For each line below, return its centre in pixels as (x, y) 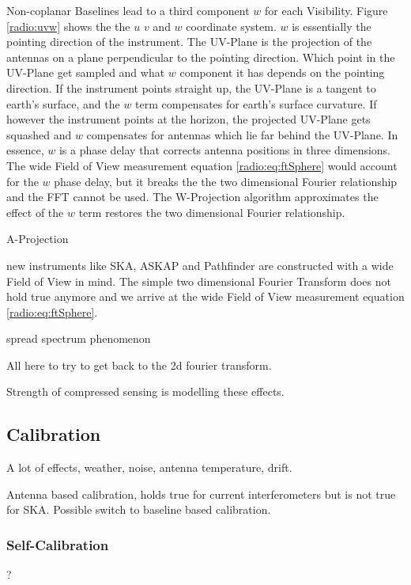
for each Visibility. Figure (326, 10)
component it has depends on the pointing (282, 72)
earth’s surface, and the (63, 103)
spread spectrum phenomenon (79, 338)
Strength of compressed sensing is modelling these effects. (145, 391)
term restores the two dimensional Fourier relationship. (212, 212)
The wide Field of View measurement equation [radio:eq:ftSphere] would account (202, 165)
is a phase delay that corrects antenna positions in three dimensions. (225, 150)
